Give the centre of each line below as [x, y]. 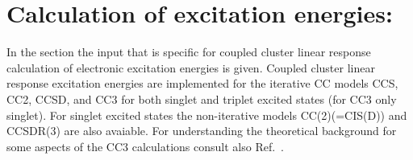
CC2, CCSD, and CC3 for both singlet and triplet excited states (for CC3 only [202, 98]
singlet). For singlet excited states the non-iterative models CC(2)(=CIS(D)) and [207, 115]
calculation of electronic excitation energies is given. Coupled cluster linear [191, 67]
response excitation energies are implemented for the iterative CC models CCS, [202, 83]
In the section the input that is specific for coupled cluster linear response [189, 52]
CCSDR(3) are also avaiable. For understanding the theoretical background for [202, 131]
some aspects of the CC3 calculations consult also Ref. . [146, 146]
